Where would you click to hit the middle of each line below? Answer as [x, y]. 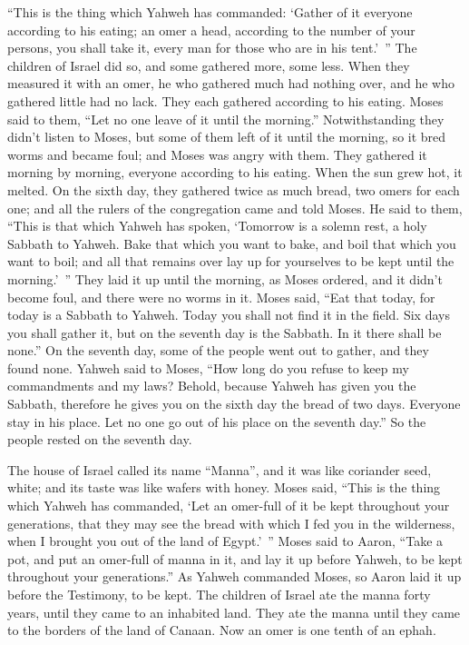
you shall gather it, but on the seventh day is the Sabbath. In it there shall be [225, 332]
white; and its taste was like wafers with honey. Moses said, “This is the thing [224, 487]
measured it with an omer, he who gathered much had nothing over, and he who [231, 83]
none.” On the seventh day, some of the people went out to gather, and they [218, 350]
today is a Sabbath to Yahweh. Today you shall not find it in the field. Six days [229, 315]
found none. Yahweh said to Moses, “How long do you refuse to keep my [208, 367]
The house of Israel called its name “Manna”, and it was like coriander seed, [220, 469]
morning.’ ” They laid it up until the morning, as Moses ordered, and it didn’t [225, 278]
